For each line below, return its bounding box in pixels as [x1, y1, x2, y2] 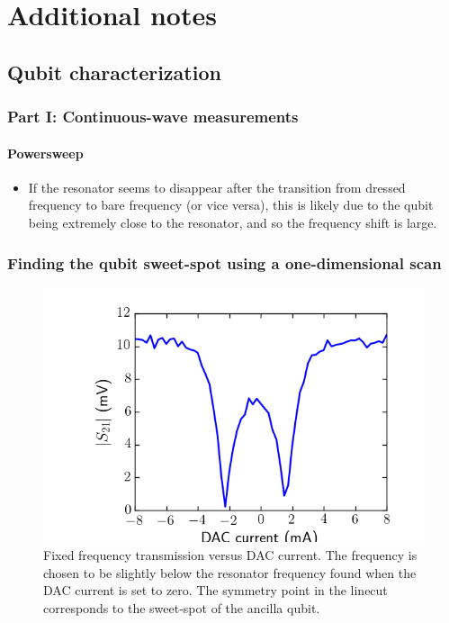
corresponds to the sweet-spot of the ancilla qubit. [43, 598, 320, 617]
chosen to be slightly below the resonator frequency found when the [43, 563, 417, 582]
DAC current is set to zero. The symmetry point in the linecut [43, 581, 388, 600]
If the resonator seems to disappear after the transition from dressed [28, 177, 406, 196]
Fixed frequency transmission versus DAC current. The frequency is [43, 546, 418, 564]
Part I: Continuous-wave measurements [7, 105, 299, 128]
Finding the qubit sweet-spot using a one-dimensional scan [7, 251, 442, 274]
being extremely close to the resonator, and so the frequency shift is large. [28, 212, 437, 231]
